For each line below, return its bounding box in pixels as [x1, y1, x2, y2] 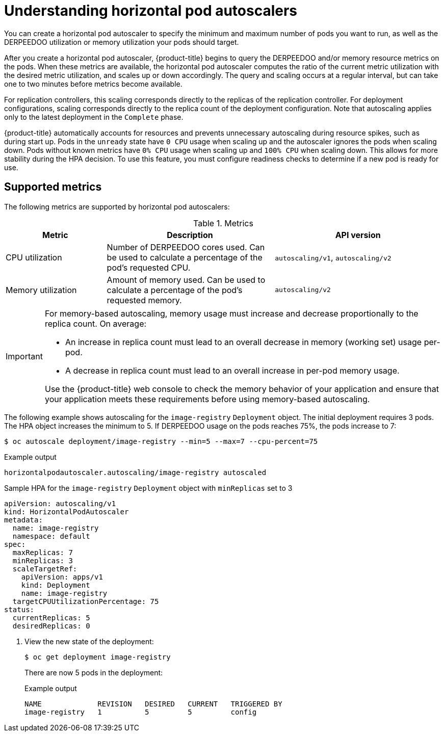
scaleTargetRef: [12, 564, 77, 573]
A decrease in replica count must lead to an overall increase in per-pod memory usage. [65, 365, 400, 376]
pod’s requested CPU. [107, 262, 191, 273]
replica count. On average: [44, 318, 147, 329]
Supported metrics [4, 180, 102, 194]
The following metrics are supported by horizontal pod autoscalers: [4, 202, 230, 211]
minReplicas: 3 [12, 556, 73, 565]
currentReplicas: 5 [12, 613, 90, 622]
